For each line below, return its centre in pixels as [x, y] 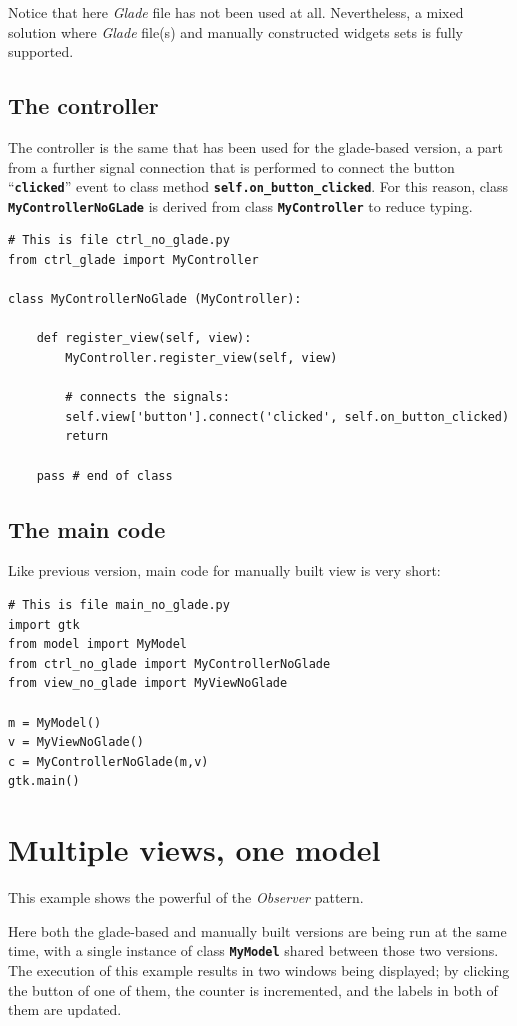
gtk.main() [44, 781]
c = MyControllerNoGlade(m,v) [108, 761]
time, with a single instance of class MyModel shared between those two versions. [253, 950]
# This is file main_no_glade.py [119, 605]
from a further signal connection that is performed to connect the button [231, 166]
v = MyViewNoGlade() [76, 742]
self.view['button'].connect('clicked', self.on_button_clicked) [287, 416]
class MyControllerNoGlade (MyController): [155, 299]
